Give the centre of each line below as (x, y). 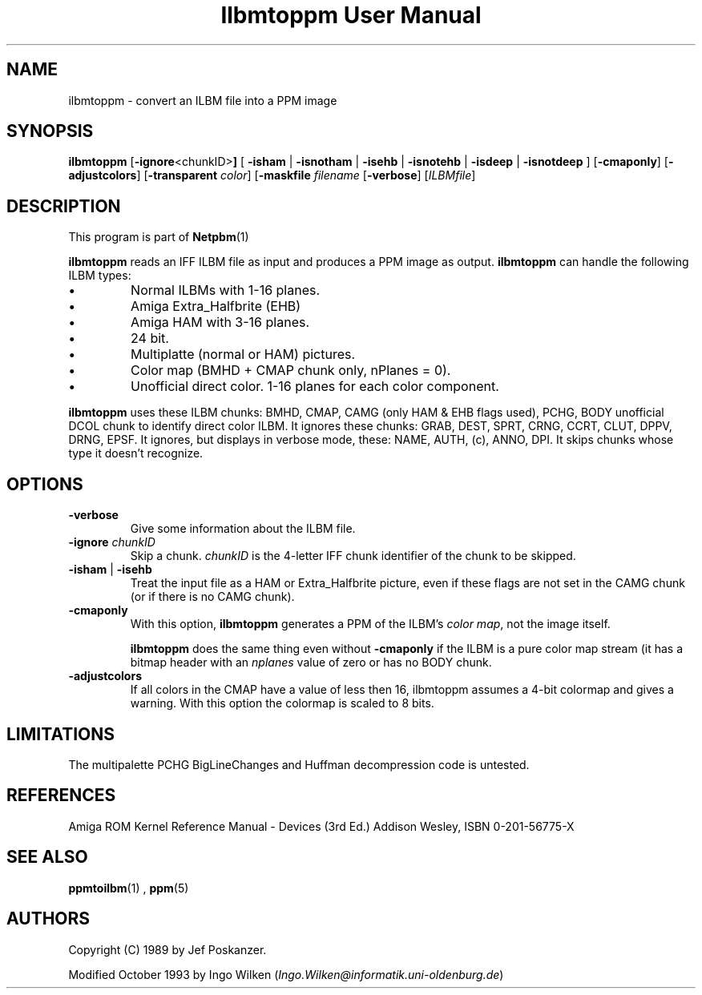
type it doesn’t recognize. (136, 453)
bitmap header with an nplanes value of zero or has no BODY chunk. (311, 663)
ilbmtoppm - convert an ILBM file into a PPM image (203, 100)
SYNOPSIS (50, 131)
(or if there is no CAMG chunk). (212, 597)
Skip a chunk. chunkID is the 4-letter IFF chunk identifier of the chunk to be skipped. (353, 556)
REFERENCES (61, 796)
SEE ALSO (47, 857)
